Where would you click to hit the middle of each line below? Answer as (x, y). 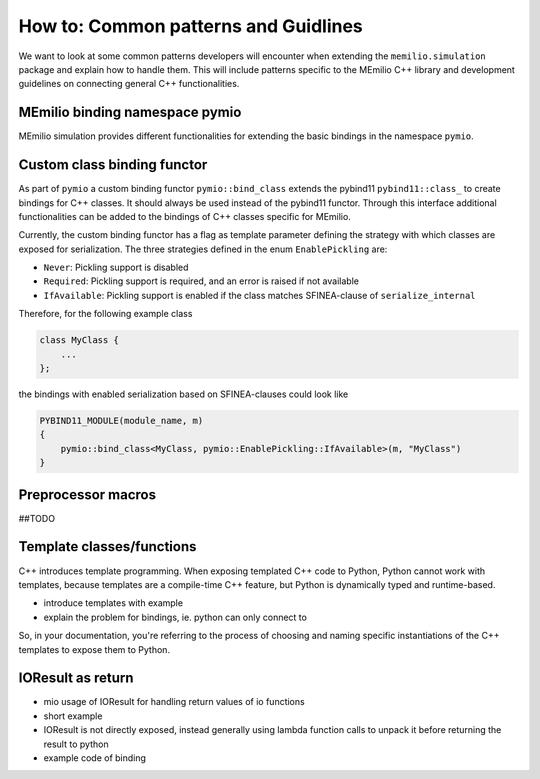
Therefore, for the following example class (105, 314)
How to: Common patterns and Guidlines (191, 26)
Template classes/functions (107, 546)
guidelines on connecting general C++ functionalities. (129, 84)
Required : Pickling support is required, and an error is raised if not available (201, 281)
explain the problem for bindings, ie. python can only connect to (175, 617)
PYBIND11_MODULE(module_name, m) (121, 420)
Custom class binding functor (113, 165)
